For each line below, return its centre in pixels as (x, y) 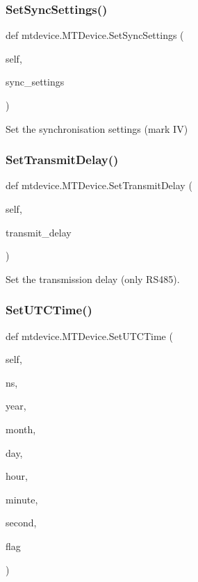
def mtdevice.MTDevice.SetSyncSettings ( (95, 35)
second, (21, 523)
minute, (22, 499)
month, (21, 429)
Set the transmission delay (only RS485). (93, 278)
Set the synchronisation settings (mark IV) (97, 128)
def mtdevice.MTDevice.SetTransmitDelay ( (99, 185)
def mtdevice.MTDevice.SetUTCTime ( (89, 336)
